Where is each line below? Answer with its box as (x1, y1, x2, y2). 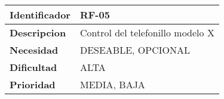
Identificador (10, 8, 70, 21)
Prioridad (10, 78, 56, 91)
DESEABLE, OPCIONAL (79, 43, 190, 57)
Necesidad (10, 43, 59, 57)
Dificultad (10, 60, 57, 74)
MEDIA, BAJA (79, 78, 145, 91)
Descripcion (10, 26, 66, 39)
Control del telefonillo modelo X (79, 26, 214, 39)
